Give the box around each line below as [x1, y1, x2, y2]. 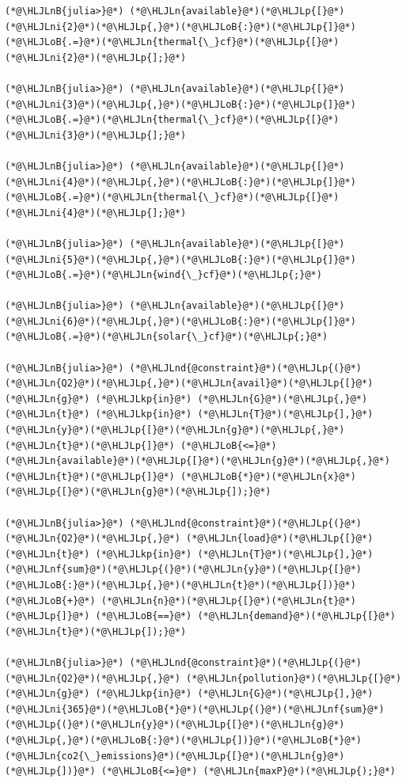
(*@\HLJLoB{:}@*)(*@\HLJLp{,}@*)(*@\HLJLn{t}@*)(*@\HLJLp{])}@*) [5, 579, 356, 591]
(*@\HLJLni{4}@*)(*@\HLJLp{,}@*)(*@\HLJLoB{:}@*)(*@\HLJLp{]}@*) [5, 176, 356, 188]
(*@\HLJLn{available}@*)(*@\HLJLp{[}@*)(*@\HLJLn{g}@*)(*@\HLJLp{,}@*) [5, 455, 390, 467]
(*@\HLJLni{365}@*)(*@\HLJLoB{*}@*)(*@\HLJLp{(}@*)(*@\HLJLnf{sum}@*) [5, 703, 385, 715]
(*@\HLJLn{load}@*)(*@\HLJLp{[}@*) [186, 533, 374, 545]
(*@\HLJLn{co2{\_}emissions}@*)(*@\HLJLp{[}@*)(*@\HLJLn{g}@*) [5, 750, 345, 762]
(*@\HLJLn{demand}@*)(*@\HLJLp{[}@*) [197, 610, 396, 622]
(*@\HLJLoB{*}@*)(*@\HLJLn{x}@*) [180, 470, 356, 482]
